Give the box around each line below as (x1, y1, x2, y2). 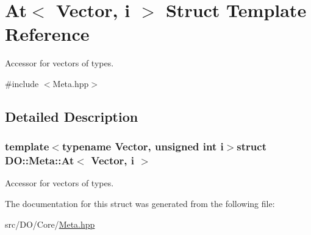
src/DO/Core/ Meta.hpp (5, 217, 95, 230)
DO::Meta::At (5, 153, 74, 168)
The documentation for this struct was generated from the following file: (5, 197, 275, 210)
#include (5, 77, 39, 89)
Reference (5, 21, 90, 46)
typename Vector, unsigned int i (62, 139, 224, 154)
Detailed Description (5, 107, 138, 125)
